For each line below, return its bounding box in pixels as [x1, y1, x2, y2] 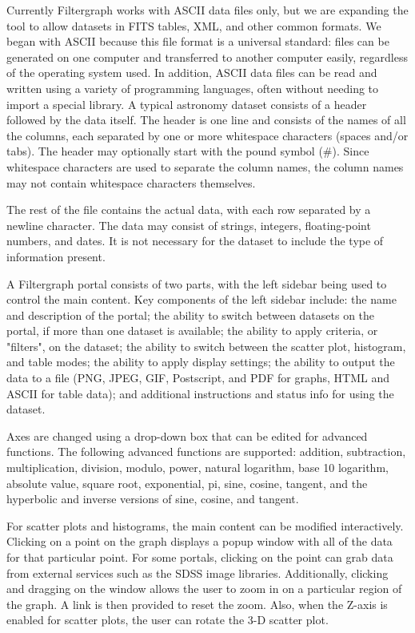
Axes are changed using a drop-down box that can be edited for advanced [6, 427, 368, 444]
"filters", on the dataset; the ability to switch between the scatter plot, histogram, [6, 337, 406, 354]
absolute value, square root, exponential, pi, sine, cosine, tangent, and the [6, 474, 368, 491]
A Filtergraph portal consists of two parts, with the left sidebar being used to [6, 275, 387, 292]
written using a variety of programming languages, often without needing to [6, 79, 379, 96]
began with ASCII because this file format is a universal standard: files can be [6, 33, 389, 50]
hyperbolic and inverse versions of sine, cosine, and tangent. [6, 490, 299, 507]
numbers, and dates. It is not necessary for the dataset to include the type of [6, 232, 384, 249]
